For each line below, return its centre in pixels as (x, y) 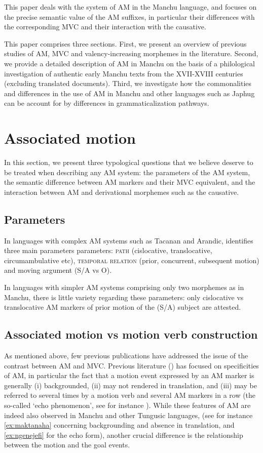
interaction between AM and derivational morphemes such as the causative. (122, 192)
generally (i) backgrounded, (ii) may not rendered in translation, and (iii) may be (130, 385)
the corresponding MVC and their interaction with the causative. (105, 27)
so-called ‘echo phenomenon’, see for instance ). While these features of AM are (127, 405)
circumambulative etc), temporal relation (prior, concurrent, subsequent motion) (132, 260)
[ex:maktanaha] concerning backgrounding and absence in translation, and (119, 425)
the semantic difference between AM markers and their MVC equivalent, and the (130, 182)
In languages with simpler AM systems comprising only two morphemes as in (124, 287)
